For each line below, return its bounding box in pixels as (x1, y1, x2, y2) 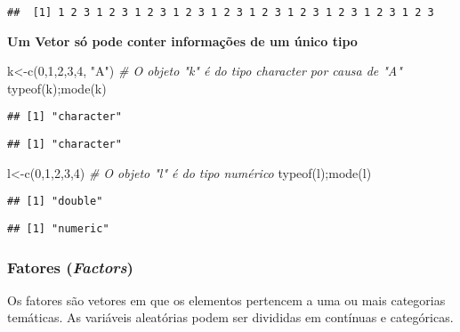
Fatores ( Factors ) (7, 255, 133, 278)
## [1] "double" (7, 195, 103, 208)
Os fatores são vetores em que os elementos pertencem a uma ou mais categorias (7, 290, 446, 309)
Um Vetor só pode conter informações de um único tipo (7, 31, 358, 50)
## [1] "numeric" (7, 223, 109, 235)
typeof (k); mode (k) (7, 78, 107, 97)
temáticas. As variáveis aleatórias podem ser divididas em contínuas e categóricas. (7, 308, 454, 327)
